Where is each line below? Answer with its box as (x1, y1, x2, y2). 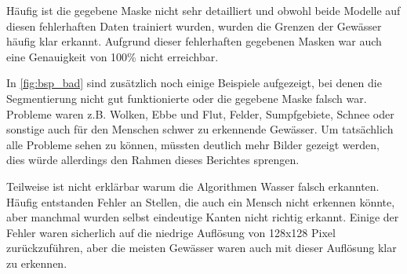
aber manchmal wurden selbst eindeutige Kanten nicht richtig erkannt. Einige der (6, 209, 399, 225)
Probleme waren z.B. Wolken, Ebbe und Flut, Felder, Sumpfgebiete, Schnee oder (6, 105, 394, 122)
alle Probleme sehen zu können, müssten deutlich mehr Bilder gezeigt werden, (6, 136, 380, 152)
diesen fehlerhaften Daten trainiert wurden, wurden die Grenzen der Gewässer (6, 17, 382, 34)
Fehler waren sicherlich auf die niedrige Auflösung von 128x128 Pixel (6, 224, 336, 240)
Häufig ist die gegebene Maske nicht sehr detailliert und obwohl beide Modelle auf (6, 2, 401, 18)
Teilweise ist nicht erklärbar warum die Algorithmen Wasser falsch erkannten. (6, 177, 380, 194)
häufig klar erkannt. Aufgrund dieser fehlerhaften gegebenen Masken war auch (6, 33, 382, 49)
